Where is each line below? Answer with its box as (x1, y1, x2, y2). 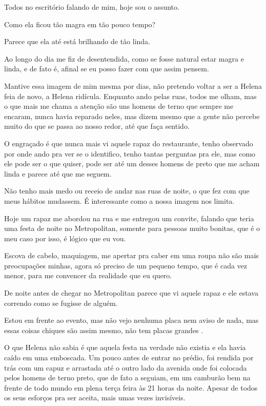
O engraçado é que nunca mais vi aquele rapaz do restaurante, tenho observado (4, 138, 253, 148)
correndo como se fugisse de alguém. (4, 297, 118, 308)
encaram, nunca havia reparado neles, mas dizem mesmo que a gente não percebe (4, 110, 260, 121)
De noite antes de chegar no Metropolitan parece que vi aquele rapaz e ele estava (4, 287, 258, 298)
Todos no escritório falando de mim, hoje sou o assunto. (4, 2, 179, 12)
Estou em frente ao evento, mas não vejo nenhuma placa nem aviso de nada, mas (4, 315, 259, 325)
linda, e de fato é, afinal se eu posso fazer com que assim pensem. (4, 63, 209, 74)
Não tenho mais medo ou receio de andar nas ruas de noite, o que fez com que (4, 185, 250, 196)
